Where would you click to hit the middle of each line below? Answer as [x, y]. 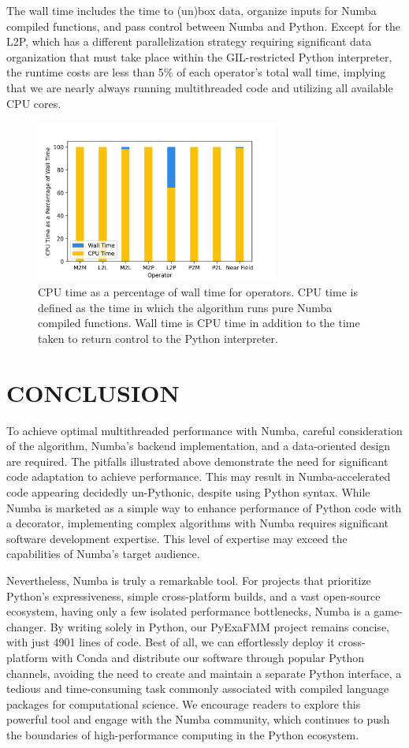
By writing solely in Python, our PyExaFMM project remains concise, [219, 626]
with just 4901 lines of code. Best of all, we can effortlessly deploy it [171, 642]
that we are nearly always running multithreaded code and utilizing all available [200, 87]
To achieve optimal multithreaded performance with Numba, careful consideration [204, 430]
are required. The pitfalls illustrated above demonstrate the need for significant [197, 461]
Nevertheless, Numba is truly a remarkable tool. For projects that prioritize [189, 580]
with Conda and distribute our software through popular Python [208, 657]
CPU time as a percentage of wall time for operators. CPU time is [198, 292]
